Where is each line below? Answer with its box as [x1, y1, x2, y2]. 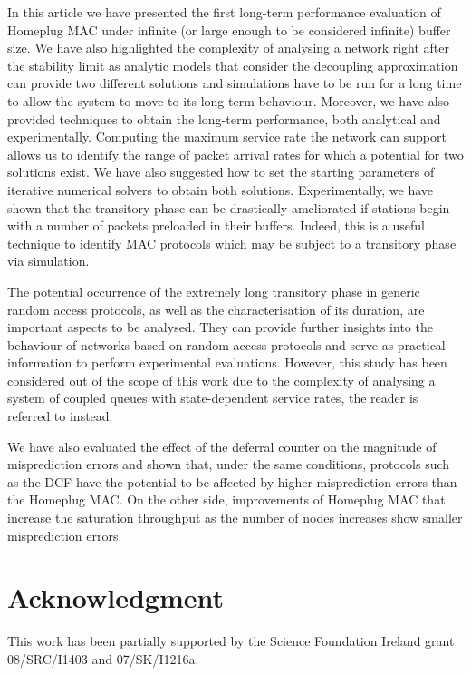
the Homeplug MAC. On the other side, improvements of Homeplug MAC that [7, 490, 446, 509]
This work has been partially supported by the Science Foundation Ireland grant [7, 631, 455, 651]
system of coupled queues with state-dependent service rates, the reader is [7, 388, 418, 407]
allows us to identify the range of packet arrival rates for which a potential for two [7, 144, 464, 163]
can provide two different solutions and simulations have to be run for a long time [7, 73, 462, 93]
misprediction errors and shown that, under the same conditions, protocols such [7, 455, 450, 474]
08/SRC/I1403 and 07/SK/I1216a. [7, 649, 199, 668]
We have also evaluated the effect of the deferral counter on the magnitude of [7, 436, 437, 455]
